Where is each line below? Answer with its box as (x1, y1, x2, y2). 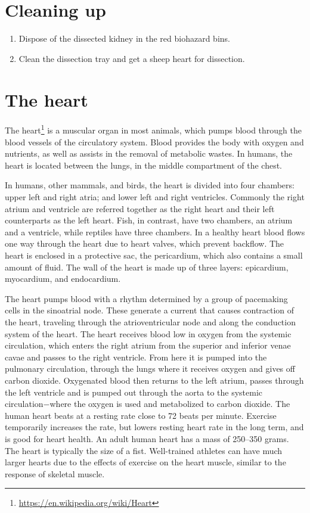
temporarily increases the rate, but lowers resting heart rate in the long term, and (5, 421, 304, 433)
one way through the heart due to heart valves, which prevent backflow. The (5, 237, 284, 250)
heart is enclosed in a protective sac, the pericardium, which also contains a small (5, 249, 303, 262)
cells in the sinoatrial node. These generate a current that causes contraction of (5, 304, 294, 316)
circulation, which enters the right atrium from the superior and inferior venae (5, 339, 291, 352)
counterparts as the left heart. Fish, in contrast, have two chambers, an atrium (5, 214, 293, 226)
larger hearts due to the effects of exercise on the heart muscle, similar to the (5, 456, 286, 468)
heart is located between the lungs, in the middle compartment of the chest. (5, 158, 282, 171)
